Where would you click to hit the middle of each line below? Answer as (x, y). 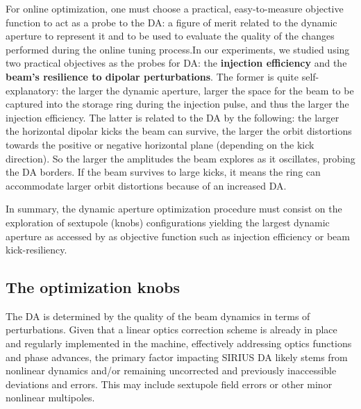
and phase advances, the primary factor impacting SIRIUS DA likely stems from (177, 357)
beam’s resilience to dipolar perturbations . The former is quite (152, 76)
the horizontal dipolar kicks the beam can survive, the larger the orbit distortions (179, 131)
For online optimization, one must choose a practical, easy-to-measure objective (175, 8)
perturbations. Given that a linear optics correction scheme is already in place (171, 329)
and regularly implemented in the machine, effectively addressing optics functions (179, 343)
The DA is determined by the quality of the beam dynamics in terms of (158, 316)
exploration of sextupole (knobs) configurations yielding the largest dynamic (168, 222)
